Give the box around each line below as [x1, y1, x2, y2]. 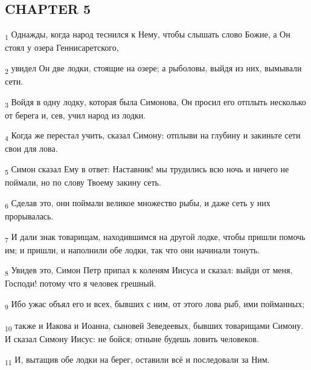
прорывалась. [5, 209, 54, 222]
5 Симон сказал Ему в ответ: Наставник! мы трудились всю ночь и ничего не [5, 163, 289, 177]
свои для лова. [5, 142, 58, 155]
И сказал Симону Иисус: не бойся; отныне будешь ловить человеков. [5, 333, 259, 345]
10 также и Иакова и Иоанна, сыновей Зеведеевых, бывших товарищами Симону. [5, 319, 304, 333]
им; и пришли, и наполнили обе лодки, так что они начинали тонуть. [5, 243, 260, 256]
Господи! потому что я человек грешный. [5, 277, 156, 290]
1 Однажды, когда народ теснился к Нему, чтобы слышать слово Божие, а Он [5, 28, 290, 42]
